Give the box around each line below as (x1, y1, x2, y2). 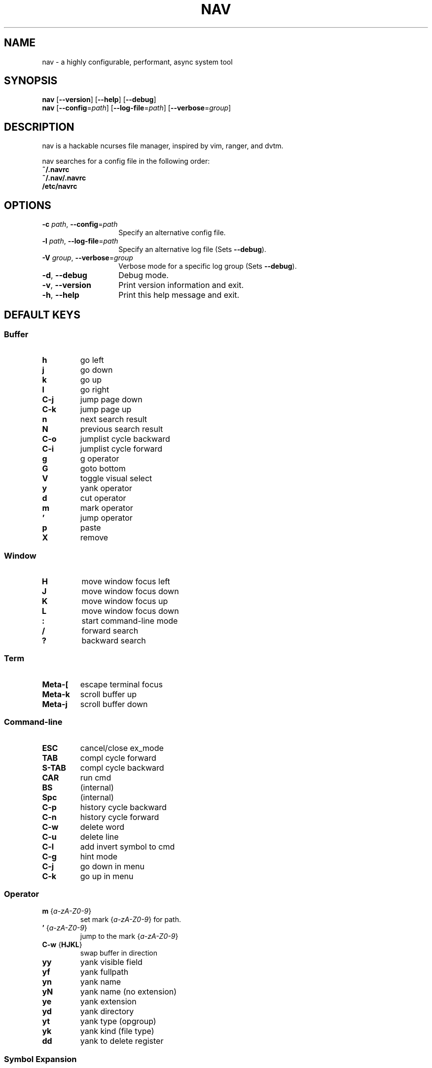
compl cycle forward (80, 752, 156, 763)
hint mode (80, 851, 118, 861)
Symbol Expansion (4, 1054, 77, 1064)
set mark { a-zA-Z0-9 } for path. (80, 915, 181, 924)
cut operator (80, 493, 126, 503)
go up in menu (80, 871, 134, 881)
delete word (80, 821, 124, 832)
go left (80, 355, 104, 365)
